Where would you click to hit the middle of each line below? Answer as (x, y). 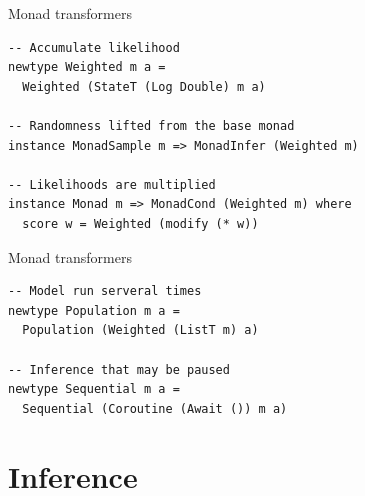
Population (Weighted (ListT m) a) (140, 330)
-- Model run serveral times (105, 291)
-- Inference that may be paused (119, 369)
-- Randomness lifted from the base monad (151, 125)
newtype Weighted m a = (87, 67)
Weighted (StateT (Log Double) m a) (144, 86)
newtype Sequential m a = (94, 389)
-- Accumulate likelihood (94, 47)
